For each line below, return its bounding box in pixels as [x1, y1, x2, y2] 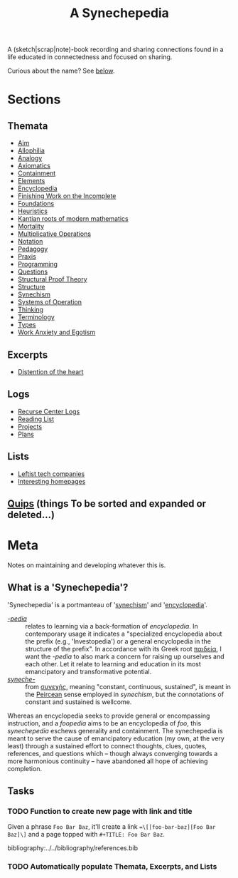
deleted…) [7, 509, 55, 521]
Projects [17, 422, 43, 430]
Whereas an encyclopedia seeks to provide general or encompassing [7, 711, 210, 720]
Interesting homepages [17, 477, 86, 485]
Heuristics [17, 207, 48, 215]
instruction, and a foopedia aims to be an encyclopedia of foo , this [7, 718, 202, 728]
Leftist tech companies [17, 469, 85, 478]
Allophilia [17, 146, 45, 155]
